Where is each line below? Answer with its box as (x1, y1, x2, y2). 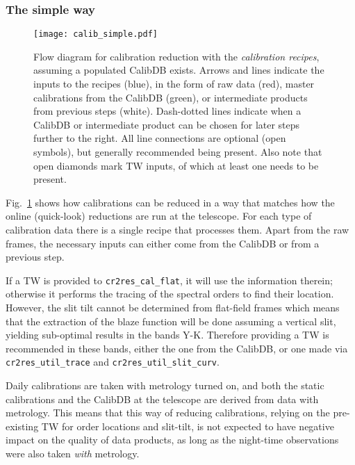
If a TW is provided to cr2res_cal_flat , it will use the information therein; (6, 272, 333, 287)
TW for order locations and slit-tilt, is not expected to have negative (41, 418, 334, 433)
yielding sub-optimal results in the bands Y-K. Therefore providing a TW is (6, 327, 329, 342)
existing (6, 418, 39, 433)
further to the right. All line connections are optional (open (33, 131, 286, 145)
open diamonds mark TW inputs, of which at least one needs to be (33, 158, 319, 172)
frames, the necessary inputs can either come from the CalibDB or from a (6, 236, 320, 250)
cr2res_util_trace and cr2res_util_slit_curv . (6, 354, 220, 369)
